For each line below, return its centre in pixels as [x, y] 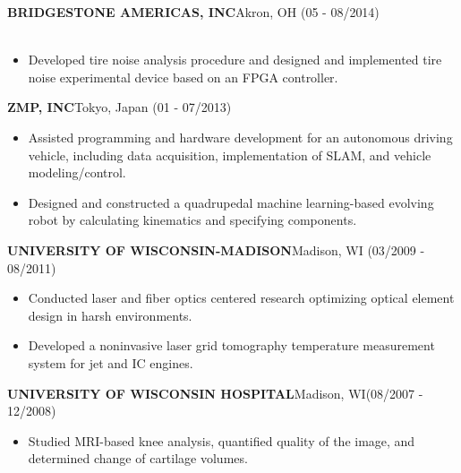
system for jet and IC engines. [111, 362]
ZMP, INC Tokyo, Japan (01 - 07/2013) [120, 107]
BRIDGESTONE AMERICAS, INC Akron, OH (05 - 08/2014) [193, 12]
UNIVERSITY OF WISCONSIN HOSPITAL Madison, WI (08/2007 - [215, 393]
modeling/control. [77, 172]
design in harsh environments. [110, 315]
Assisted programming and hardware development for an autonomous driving [240, 137]
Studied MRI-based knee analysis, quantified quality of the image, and [222, 440]
